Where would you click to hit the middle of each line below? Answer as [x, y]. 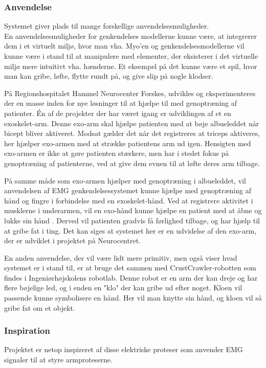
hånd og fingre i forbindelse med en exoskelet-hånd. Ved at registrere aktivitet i [129, 200]
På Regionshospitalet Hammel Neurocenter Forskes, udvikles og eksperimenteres [130, 93]
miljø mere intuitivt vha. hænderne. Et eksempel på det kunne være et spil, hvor [131, 66]
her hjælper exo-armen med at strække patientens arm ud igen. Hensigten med [128, 143]
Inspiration [27, 330]
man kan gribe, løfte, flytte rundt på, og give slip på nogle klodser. [109, 76]
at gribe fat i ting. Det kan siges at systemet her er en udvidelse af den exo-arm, [130, 230]
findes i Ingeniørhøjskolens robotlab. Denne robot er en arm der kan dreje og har [131, 277]
